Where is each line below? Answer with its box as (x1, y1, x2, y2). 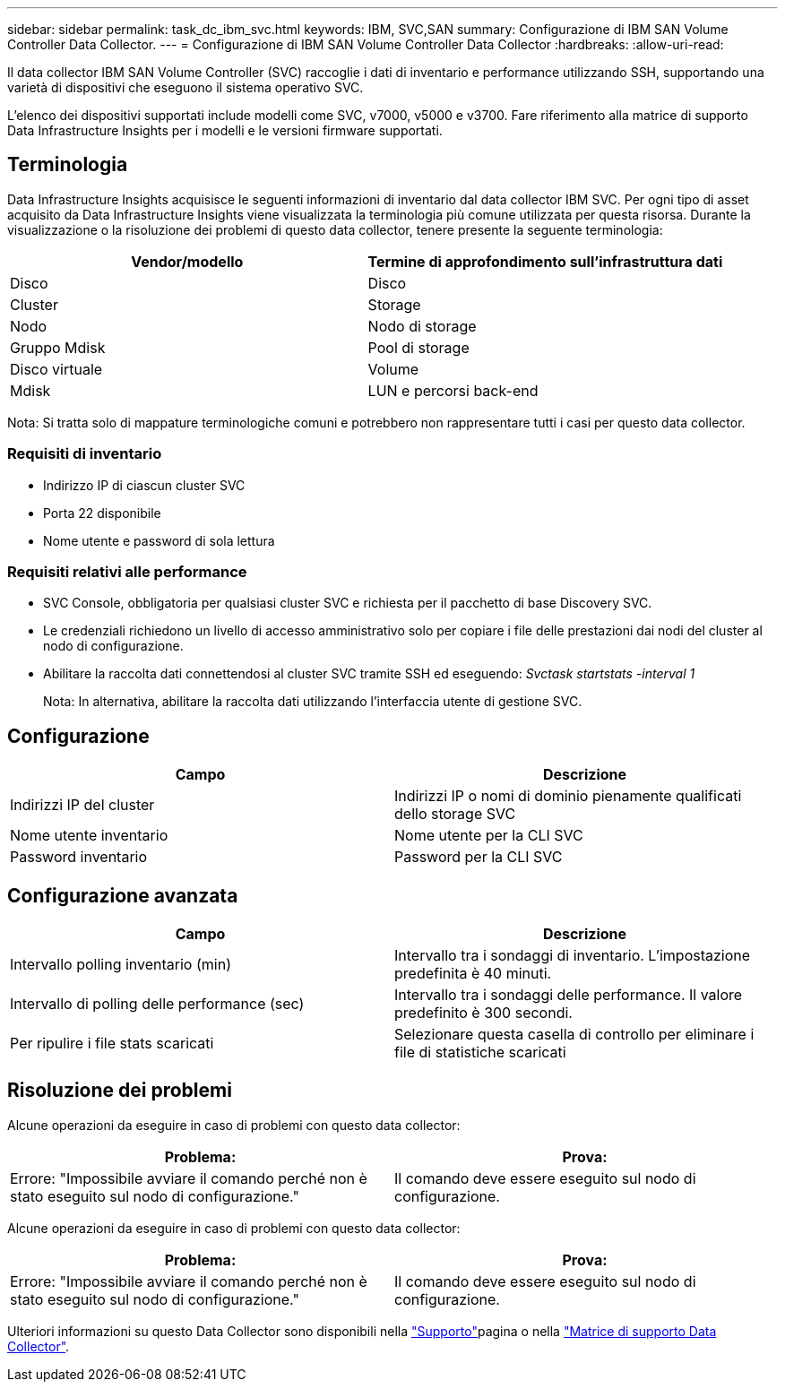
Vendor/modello (131, 252, 244, 271)
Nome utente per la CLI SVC (394, 826, 583, 845)
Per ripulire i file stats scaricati (10, 1034, 214, 1053)
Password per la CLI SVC (394, 848, 563, 867)
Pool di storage (367, 338, 470, 357)
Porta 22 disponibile (43, 505, 161, 521)
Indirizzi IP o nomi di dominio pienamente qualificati (394, 787, 742, 806)
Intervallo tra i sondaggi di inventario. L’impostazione (394, 946, 751, 965)
